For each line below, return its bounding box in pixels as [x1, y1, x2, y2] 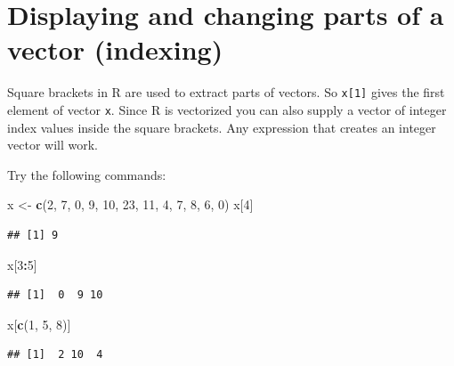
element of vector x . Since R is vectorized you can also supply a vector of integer [7, 100, 447, 118]
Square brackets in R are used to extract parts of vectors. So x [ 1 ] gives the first [7, 83, 445, 102]
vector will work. [7, 135, 98, 154]
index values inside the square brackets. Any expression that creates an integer [7, 118, 436, 136]
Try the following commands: [7, 165, 166, 183]
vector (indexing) [7, 31, 223, 68]
